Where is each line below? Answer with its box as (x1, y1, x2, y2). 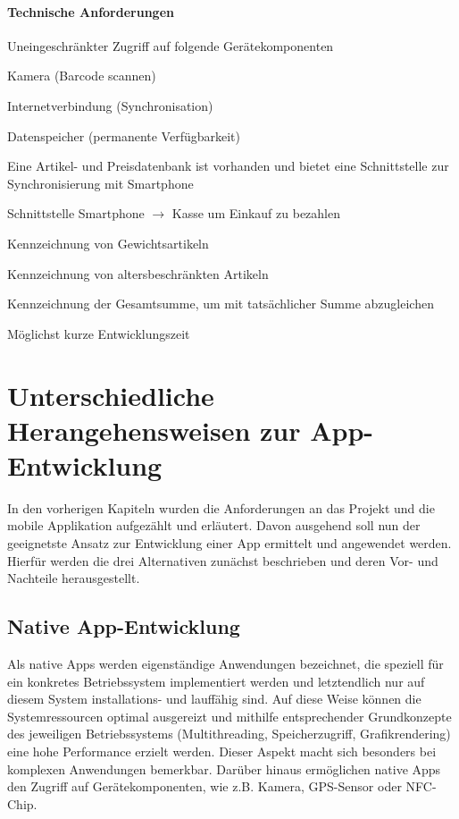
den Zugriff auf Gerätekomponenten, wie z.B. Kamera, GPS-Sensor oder (7, 777, 402, 796)
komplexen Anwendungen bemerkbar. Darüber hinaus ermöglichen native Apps (7, 759, 441, 778)
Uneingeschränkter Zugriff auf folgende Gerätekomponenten (7, 36, 334, 55)
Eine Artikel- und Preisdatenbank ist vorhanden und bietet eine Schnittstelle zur (7, 156, 449, 175)
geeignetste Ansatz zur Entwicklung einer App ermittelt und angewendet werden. (7, 534, 452, 553)
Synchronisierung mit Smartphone (7, 173, 194, 192)
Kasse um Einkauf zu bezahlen (171, 204, 341, 223)
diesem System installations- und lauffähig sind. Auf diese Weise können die (7, 689, 421, 708)
